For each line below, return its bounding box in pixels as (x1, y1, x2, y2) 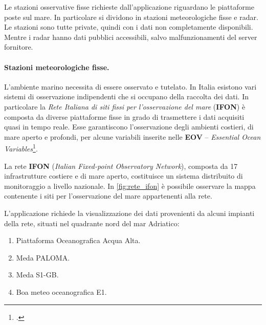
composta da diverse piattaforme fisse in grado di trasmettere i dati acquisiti (4, 111, 245, 122)
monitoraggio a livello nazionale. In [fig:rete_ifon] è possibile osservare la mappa (4, 180, 256, 191)
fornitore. (4, 41, 33, 52)
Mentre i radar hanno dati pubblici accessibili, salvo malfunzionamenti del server (4, 31, 257, 42)
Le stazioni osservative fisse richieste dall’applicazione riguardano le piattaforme (4, 2, 254, 12)
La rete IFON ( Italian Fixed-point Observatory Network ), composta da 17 (4, 160, 238, 171)
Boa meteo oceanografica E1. (16, 286, 107, 297)
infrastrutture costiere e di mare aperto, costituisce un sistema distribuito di (4, 170, 243, 181)
